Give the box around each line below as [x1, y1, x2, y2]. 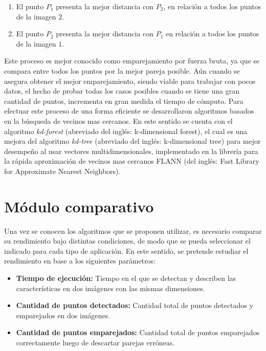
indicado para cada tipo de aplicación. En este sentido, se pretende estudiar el [4, 245, 249, 256]
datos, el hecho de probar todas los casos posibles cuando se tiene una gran [4, 85, 239, 96]
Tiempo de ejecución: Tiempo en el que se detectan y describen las [16, 273, 236, 283]
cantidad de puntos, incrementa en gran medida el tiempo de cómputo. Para [4, 95, 243, 106]
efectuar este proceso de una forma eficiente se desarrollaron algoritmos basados [4, 105, 254, 116]
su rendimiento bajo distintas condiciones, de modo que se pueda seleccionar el [4, 235, 251, 246]
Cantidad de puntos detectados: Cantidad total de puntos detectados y [16, 300, 253, 311]
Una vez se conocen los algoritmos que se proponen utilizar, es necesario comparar [4, 225, 262, 236]
